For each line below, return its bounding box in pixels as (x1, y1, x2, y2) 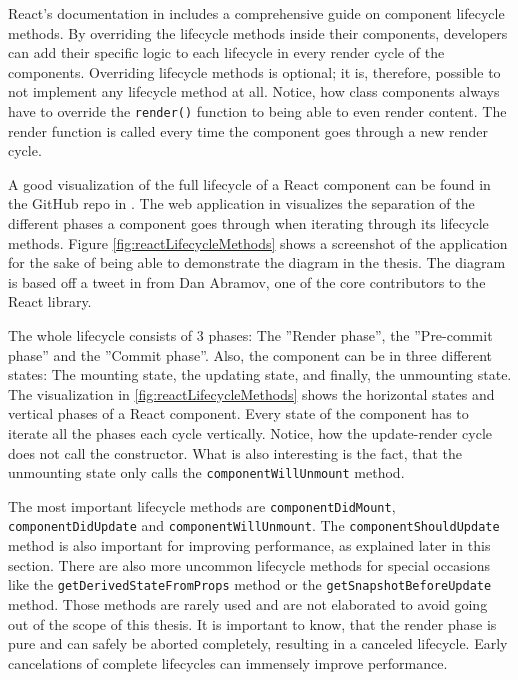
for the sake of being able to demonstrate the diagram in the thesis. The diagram (8, 252, 506, 273)
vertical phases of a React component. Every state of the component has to (8, 403, 469, 424)
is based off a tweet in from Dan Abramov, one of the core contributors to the (8, 271, 486, 292)
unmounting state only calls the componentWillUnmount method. (8, 462, 405, 483)
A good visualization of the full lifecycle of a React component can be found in (8, 173, 491, 194)
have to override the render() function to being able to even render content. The (8, 100, 507, 121)
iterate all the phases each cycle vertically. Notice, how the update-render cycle (8, 422, 493, 443)
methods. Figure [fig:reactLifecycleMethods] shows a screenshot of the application (8, 232, 508, 253)
